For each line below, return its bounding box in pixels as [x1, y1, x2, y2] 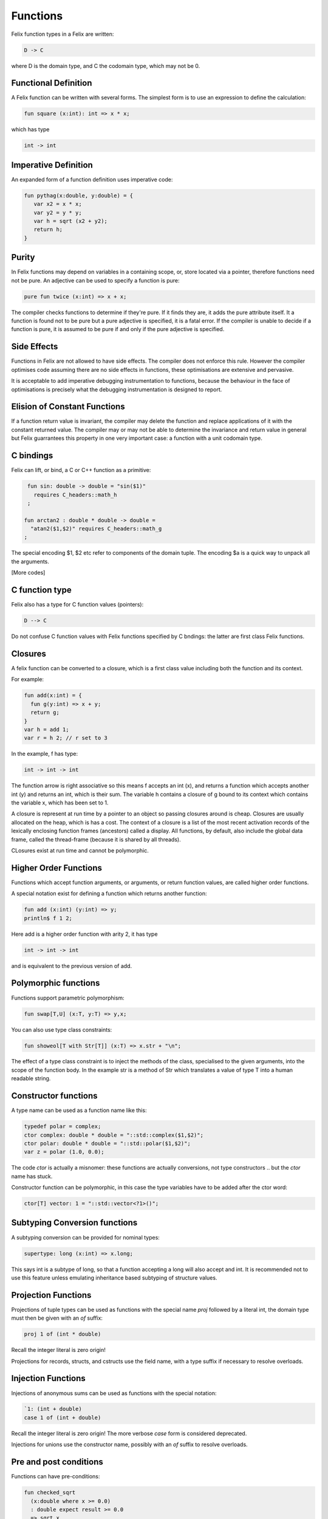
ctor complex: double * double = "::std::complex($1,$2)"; [24, 1131, 203, 1139]
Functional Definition [11, 78, 92, 88]
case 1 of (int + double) [24, 1414, 101, 1421]
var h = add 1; [24, 726, 69, 733]
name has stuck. [11, 1173, 53, 1180]
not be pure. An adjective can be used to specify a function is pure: [11, 276, 180, 284]
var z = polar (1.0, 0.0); [24, 1148, 104, 1156]
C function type [11, 585, 72, 595]
